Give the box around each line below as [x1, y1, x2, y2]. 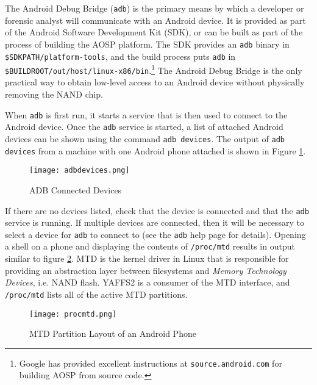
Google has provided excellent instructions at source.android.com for [19, 356, 282, 369]
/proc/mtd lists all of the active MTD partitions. [5, 287, 188, 300]
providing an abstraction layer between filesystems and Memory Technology [5, 264, 287, 276]
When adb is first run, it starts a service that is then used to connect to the [5, 108, 288, 121]
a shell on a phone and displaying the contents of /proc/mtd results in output [5, 240, 295, 253]
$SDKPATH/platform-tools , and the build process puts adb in [5, 49, 236, 62]
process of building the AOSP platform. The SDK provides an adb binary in [5, 37, 290, 50]
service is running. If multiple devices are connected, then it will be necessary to [5, 216, 304, 229]
